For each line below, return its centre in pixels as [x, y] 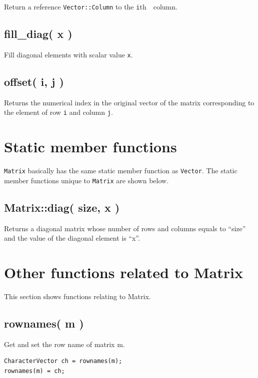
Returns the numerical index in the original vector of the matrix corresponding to [129, 102]
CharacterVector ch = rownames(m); [63, 361]
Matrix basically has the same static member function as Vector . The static [121, 171]
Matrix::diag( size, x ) [62, 207]
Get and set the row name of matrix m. [64, 344]
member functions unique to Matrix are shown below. [86, 180]
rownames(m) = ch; [34, 371]
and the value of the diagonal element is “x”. [72, 238]
